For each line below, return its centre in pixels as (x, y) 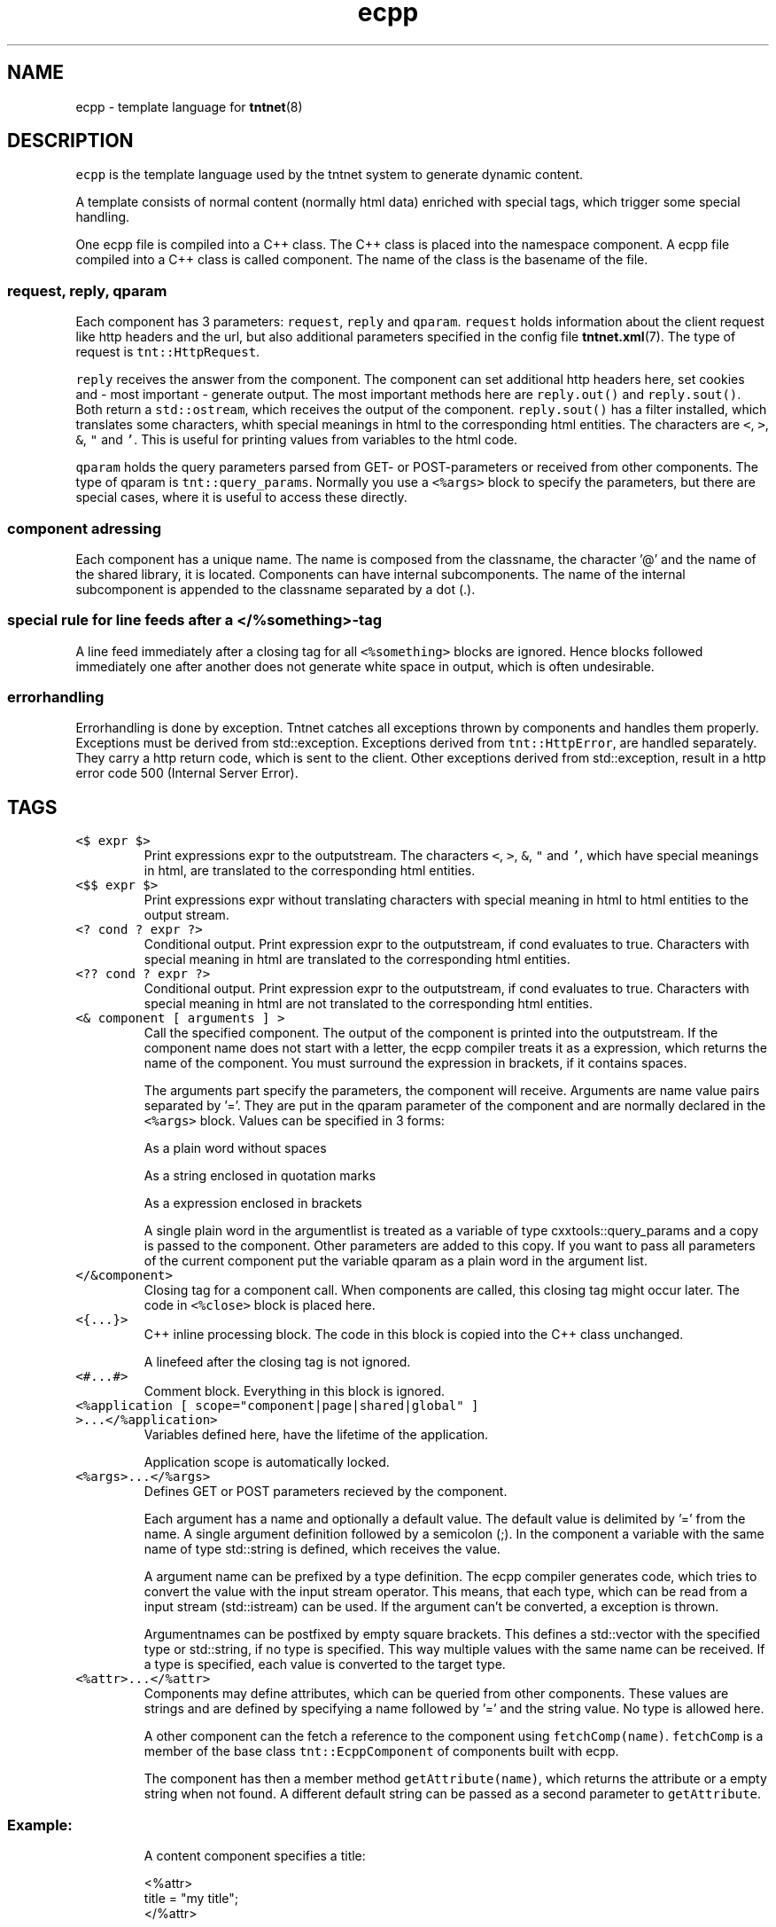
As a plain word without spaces (235, 1148)
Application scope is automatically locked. (267, 1462)
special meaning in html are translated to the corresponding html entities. (357, 960)
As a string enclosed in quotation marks (260, 1176)
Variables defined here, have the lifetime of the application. (316, 1435)
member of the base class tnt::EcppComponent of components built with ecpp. (381, 1751)
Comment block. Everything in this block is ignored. (295, 1391)
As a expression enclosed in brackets (253, 1203)
